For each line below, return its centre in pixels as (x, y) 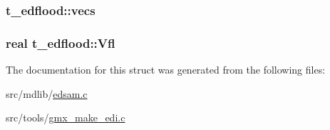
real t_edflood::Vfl (61, 42)
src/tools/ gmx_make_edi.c (66, 117)
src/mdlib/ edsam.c (47, 93)
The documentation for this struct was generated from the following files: (166, 70)
